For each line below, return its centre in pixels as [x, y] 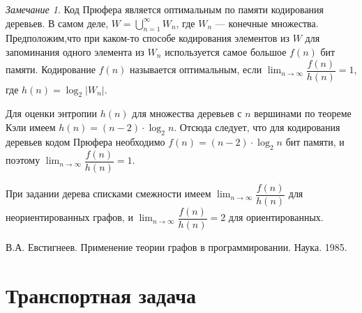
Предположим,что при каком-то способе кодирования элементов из [148, 38]
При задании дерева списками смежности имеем [108, 193]
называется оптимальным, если [196, 69]
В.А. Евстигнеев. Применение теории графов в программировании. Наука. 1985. [176, 246]
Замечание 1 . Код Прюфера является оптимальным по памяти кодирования [165, 9]
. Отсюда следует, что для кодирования [257, 127]
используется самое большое [226, 51]
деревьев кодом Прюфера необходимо [85, 141]
